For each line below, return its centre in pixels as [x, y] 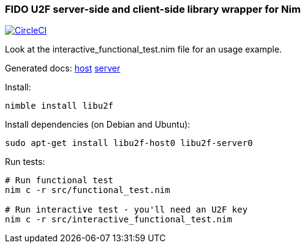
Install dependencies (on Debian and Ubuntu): [98, 125]
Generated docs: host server [63, 68]
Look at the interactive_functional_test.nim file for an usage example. [144, 49]
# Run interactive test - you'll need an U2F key [126, 210]
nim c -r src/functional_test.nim [88, 190]
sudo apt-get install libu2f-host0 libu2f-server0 [129, 143]
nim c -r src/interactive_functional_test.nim [119, 220]
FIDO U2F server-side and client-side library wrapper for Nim [153, 9]
